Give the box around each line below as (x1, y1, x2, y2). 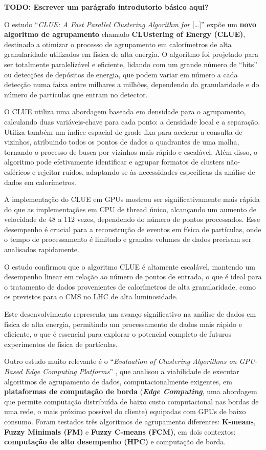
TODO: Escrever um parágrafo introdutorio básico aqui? (4, 2, 209, 12)
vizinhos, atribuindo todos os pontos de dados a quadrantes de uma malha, (4, 136, 239, 147)
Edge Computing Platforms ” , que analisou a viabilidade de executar (25, 366, 239, 376)
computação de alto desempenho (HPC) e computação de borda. (4, 436, 226, 447)
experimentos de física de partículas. (4, 338, 118, 349)
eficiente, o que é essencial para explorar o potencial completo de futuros (4, 329, 232, 339)
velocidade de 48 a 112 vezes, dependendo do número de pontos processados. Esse (4, 214, 260, 224)
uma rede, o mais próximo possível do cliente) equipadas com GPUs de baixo (4, 406, 246, 417)
